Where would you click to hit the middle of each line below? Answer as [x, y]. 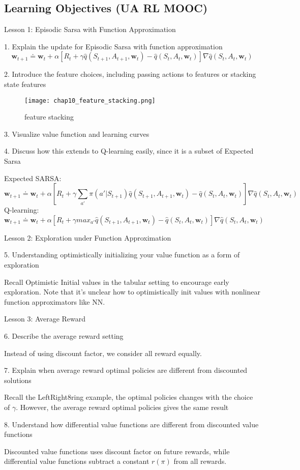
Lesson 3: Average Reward [45, 319]
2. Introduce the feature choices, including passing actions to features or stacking [130, 74]
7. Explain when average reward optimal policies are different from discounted [126, 370]
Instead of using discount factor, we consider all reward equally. [103, 353]
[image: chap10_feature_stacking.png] [90, 100]
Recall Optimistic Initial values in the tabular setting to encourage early [117, 282]
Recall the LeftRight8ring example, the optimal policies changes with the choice [129, 397]
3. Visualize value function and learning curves [77, 134]
